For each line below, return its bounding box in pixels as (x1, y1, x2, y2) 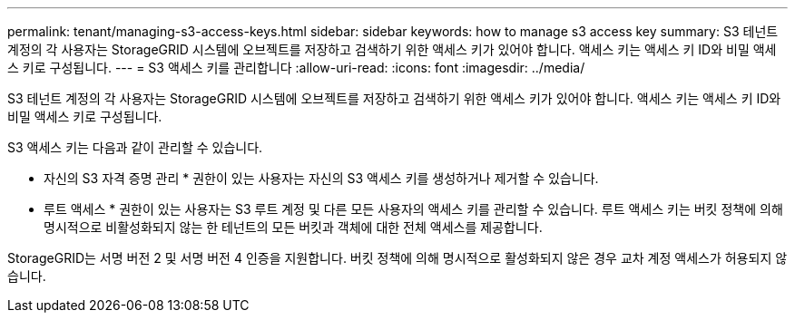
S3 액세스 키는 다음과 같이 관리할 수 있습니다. (7, 140, 263, 155)
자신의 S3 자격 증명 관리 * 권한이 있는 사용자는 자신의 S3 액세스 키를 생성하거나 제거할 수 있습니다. (44, 170, 599, 186)
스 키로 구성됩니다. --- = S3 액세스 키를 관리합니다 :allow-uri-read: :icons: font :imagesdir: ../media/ (7, 60, 585, 75)
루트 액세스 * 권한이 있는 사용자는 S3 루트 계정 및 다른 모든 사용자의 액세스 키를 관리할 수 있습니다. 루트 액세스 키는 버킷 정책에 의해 (44, 201, 783, 217)
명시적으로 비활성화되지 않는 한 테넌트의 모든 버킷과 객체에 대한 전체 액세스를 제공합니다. (44, 219, 543, 235)
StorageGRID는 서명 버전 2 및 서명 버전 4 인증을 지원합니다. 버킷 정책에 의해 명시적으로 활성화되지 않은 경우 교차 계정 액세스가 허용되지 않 (7, 250, 788, 266)
